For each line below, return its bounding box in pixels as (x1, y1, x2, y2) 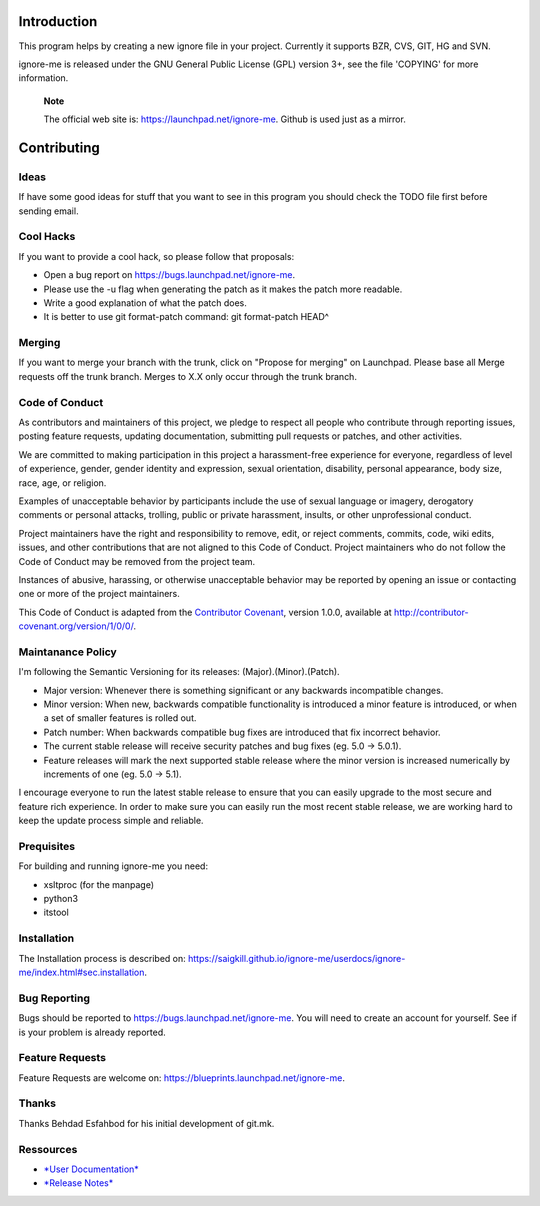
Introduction (18, 13, 98, 30)
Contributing (18, 139, 100, 156)
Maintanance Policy (18, 645, 117, 659)
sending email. (18, 205, 79, 217)
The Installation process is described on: (18, 952, 187, 964)
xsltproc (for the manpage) (43, 878, 155, 890)
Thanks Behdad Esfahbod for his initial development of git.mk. (18, 1117, 275, 1129)
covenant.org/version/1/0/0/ (18, 620, 134, 632)
